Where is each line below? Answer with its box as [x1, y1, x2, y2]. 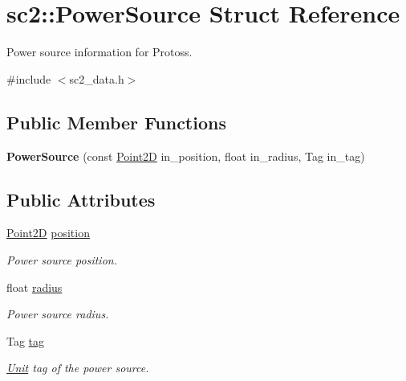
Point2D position [6, 224, 90, 241]
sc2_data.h [69, 70, 124, 87]
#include [6, 70, 51, 87]
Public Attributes [6, 186, 156, 211]
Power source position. [6, 251, 117, 268]
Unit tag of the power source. [6, 359, 149, 376]
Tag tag [6, 332, 45, 349]
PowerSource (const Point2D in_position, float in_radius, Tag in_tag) [6, 147, 365, 164]
